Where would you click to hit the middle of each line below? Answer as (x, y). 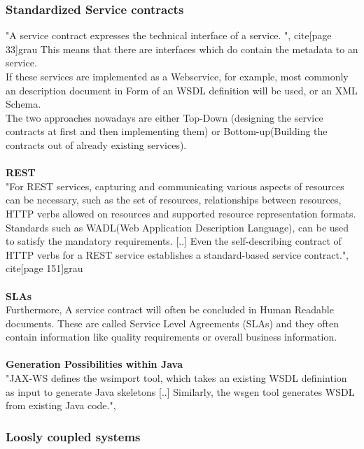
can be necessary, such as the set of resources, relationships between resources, (174, 200)
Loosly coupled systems (73, 436)
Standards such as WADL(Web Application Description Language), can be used (177, 227)
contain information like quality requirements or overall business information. (171, 337)
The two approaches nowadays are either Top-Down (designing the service (164, 117)
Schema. (23, 104)
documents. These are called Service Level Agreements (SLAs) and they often (172, 323)
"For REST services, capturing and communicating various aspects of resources (175, 186)
